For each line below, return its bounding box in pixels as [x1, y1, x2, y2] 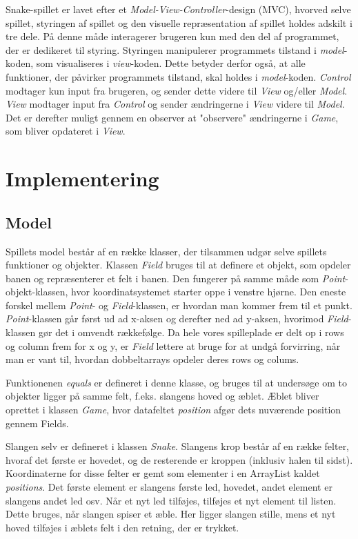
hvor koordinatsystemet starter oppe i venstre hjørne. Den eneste [71, 284, 346, 299]
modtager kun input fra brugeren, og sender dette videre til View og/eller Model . [6, 83, 348, 97]
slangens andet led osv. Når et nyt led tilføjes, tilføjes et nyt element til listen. [6, 493, 337, 507]
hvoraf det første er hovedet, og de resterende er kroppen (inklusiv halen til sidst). [6, 452, 353, 467]
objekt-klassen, [6, 284, 68, 299]
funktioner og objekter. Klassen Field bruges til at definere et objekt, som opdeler [6, 257, 351, 272]
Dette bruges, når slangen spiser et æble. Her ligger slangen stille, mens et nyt [6, 507, 336, 521]
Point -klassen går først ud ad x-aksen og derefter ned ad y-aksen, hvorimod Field [6, 311, 348, 326]
